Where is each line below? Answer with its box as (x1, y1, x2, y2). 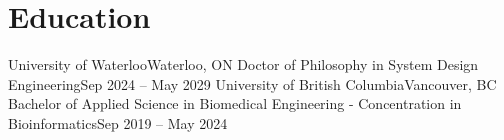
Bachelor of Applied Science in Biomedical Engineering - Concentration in (8, 93, 462, 114)
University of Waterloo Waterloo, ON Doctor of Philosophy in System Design (8, 54, 479, 75)
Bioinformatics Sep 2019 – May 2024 (8, 112, 228, 133)
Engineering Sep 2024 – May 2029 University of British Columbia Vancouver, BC (8, 73, 497, 94)
